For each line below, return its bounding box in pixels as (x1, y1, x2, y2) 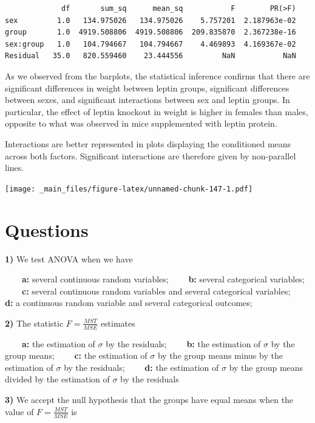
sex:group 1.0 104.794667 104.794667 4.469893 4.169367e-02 (5, 39, 296, 48)
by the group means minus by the (157, 349, 283, 362)
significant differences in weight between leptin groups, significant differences (5, 81, 290, 94)
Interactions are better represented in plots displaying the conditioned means (5, 137, 291, 150)
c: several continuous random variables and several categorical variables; (22, 284, 291, 297)
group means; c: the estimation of (5, 349, 147, 362)
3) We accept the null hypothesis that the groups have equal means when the (5, 393, 294, 406)
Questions (5, 217, 89, 242)
